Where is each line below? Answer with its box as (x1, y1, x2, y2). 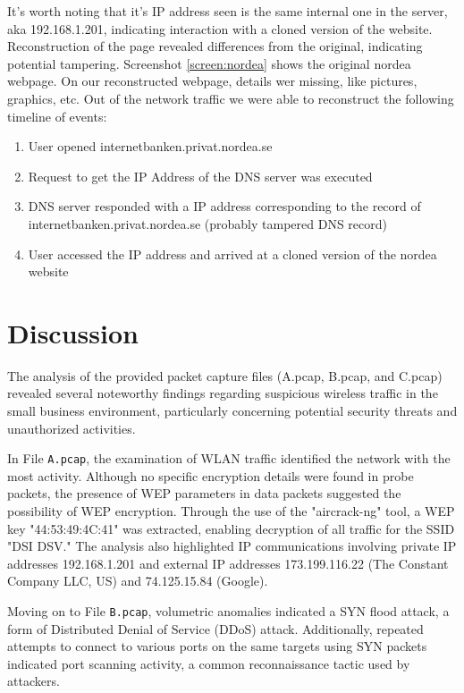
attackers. (7, 672, 60, 690)
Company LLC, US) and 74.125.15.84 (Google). (7, 571, 268, 590)
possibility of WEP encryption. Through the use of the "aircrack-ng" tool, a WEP (7, 502, 455, 520)
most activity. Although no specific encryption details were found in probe (7, 466, 414, 485)
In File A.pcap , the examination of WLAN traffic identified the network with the (7, 449, 451, 468)
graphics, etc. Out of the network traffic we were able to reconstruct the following (7, 89, 454, 107)
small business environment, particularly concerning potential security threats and (7, 401, 458, 420)
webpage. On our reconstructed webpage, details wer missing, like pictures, (7, 72, 418, 90)
